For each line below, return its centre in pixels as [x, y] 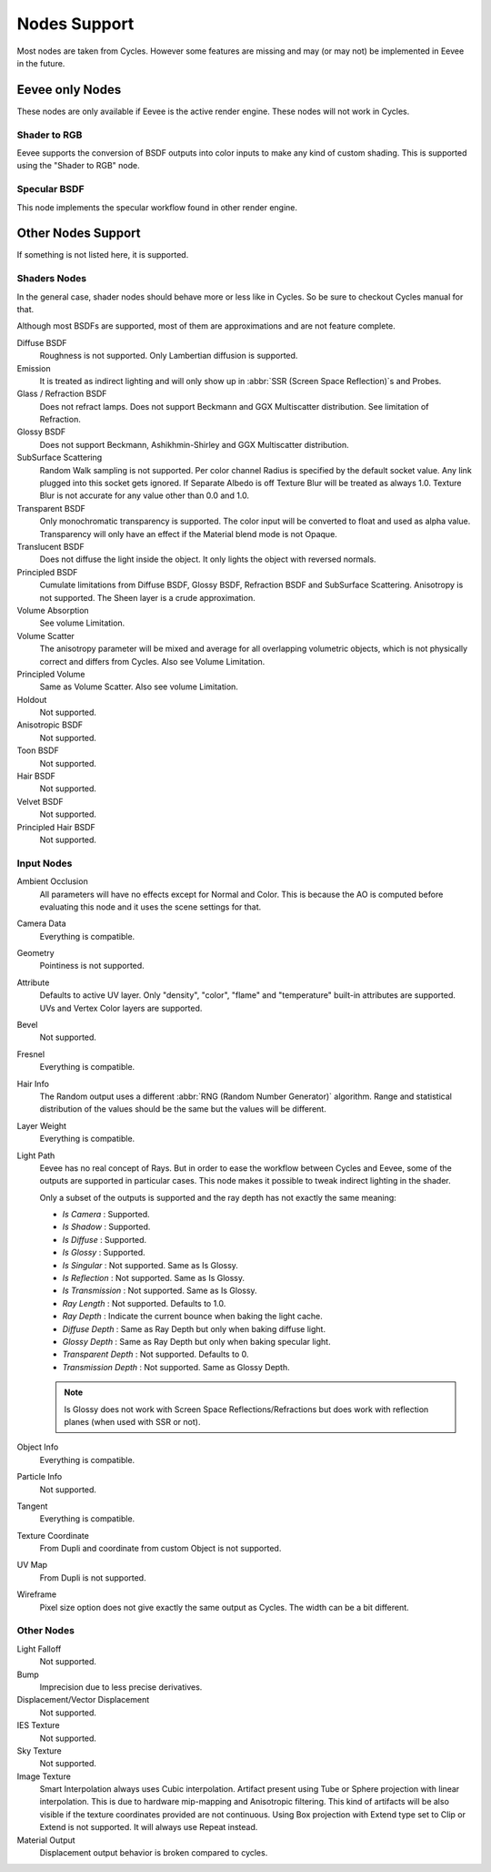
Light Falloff [39, 1649]
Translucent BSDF [51, 546]
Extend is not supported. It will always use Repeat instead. [149, 1827]
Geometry [35, 953]
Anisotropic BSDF [50, 725]
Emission [34, 368]
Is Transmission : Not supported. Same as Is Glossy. [160, 1291]
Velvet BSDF [40, 801]
